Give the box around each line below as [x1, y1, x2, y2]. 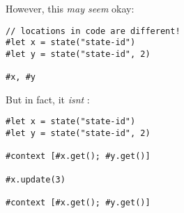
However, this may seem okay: [6, 1, 135, 15]
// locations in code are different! [6, 26, 181, 36]
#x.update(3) [6, 174, 66, 185]
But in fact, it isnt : [6, 92, 90, 106]
